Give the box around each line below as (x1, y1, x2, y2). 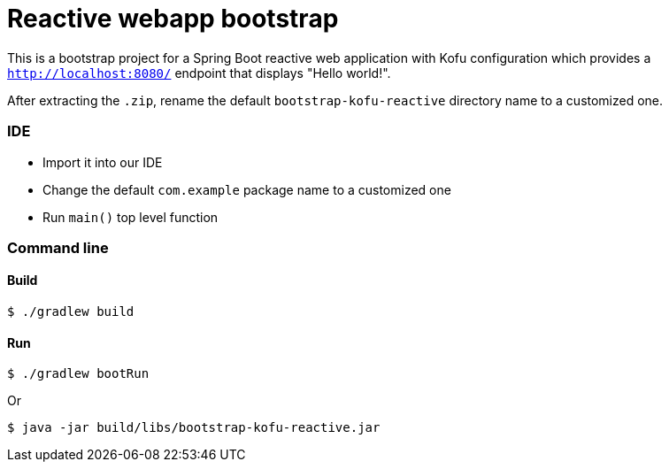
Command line (7, 238, 109, 257)
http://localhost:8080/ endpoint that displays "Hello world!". (7, 65, 391, 81)
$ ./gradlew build (7, 304, 135, 319)
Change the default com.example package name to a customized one (42, 181, 451, 197)
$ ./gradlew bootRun (7, 366, 150, 381)
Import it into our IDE (42, 154, 163, 170)
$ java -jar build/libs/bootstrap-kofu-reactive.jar (7, 420, 381, 435)
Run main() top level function (42, 209, 219, 225)
